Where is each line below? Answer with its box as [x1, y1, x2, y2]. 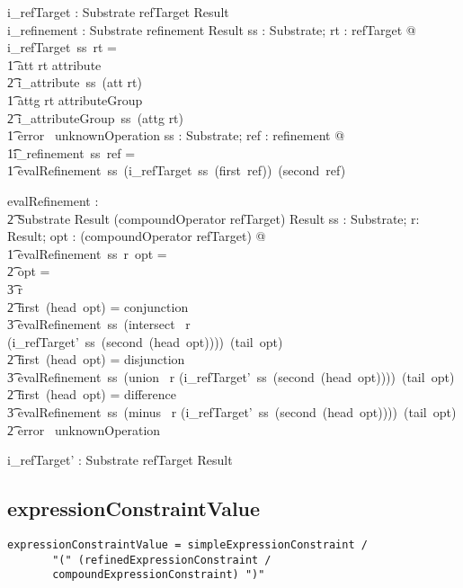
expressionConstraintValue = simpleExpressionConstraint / [7, 539, 368, 552]
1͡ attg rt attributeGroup [7, 90, 143, 109]
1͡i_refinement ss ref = [7, 143, 136, 162]
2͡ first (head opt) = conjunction [7, 297, 189, 316]
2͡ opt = [7, 262, 50, 281]
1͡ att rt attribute [7, 55, 102, 74]
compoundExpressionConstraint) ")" [52, 568, 265, 582]
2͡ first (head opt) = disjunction [7, 350, 185, 369]
